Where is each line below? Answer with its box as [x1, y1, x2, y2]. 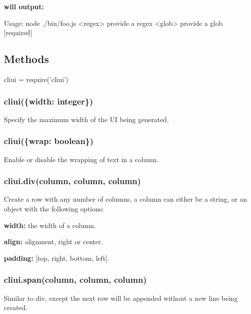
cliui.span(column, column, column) [4, 273, 147, 286]
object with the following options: [4, 204, 104, 214]
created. [4, 302, 28, 313]
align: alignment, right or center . [4, 236, 103, 247]
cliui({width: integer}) [4, 95, 93, 107]
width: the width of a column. [4, 220, 96, 230]
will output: [4, 1, 44, 11]
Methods [4, 51, 49, 66]
